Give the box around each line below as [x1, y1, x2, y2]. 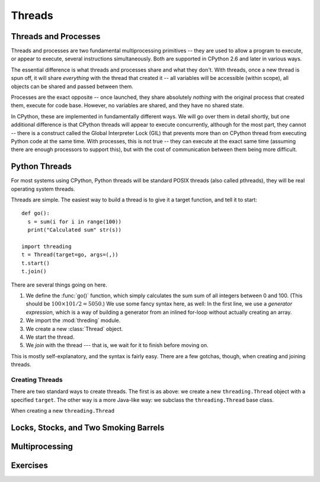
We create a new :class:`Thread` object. [25, 325, 123, 332]
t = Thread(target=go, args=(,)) [21, 252, 119, 258]
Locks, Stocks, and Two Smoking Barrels [11, 422, 165, 432]
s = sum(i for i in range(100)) [27, 218, 121, 225]
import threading [21, 243, 72, 250]
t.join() [21, 268, 47, 275]
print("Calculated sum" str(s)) [27, 227, 121, 233]
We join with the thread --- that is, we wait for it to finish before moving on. [25, 342, 209, 349]
